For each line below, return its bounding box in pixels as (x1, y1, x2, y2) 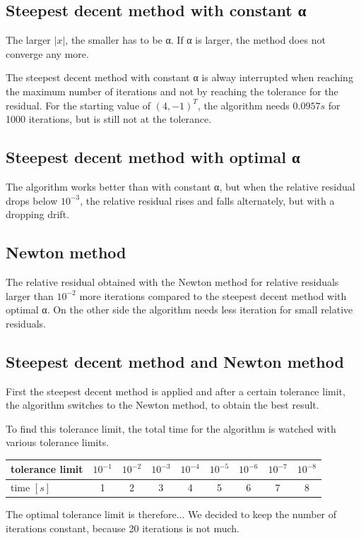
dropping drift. (6, 207, 69, 222)
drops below (6, 193, 58, 208)
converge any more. (6, 46, 89, 61)
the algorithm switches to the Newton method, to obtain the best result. (6, 397, 319, 412)
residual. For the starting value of (6, 97, 151, 112)
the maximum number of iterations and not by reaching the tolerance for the (6, 83, 338, 98)
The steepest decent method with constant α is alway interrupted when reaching (6, 70, 353, 85)
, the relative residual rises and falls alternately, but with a (80, 193, 335, 208)
